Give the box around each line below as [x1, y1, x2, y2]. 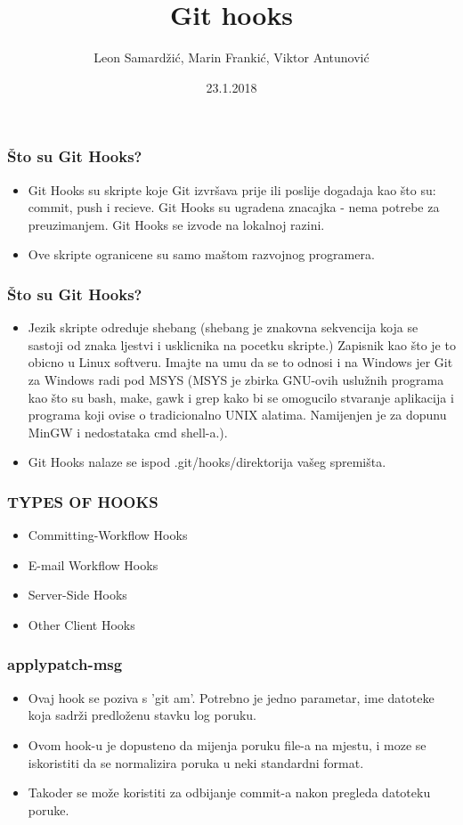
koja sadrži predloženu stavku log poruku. [28, 706, 256, 724]
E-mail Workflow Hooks [28, 555, 158, 574]
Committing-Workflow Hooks [28, 526, 188, 544]
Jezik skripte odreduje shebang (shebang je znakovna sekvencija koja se [28, 318, 418, 337]
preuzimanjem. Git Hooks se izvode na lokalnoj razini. [28, 215, 325, 233]
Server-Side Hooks [28, 585, 127, 604]
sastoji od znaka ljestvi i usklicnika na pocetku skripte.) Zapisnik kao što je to [28, 335, 456, 354]
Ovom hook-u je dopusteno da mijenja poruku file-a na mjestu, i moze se [28, 735, 426, 754]
